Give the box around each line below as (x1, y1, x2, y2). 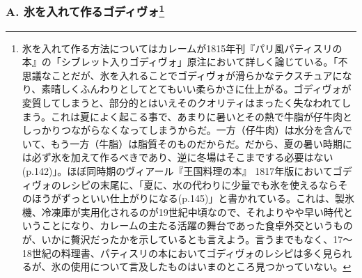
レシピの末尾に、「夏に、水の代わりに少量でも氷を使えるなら (61, 177, 338, 192)
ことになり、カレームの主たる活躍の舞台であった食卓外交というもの (41, 218, 353, 233)
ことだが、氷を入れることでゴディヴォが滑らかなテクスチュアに (51, 68, 343, 82)
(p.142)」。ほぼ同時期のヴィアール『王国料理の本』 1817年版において (22, 164, 333, 178)
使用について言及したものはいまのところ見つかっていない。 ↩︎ (70, 259, 352, 274)
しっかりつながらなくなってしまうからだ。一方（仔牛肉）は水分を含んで (22, 123, 353, 137)
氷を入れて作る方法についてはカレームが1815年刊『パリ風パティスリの (22, 40, 343, 55)
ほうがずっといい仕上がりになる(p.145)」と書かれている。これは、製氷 (31, 191, 354, 206)
